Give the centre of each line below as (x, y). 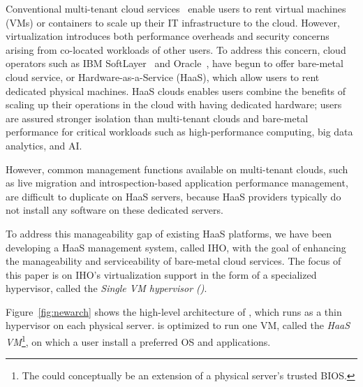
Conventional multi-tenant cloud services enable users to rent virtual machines (176, 8)
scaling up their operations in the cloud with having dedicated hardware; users (174, 104)
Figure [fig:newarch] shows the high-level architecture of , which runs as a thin (174, 311)
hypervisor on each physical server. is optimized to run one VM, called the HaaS (178, 325)
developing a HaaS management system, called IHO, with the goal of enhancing (176, 247)
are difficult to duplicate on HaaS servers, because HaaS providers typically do (173, 196)
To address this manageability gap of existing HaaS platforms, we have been (169, 233)
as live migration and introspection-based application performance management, (177, 183)
